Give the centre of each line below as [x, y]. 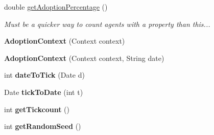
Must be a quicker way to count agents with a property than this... [107, 24]
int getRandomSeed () [43, 126]
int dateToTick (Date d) [44, 75]
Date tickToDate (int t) [44, 92]
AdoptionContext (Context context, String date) [84, 58]
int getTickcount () [37, 109]
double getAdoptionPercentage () [56, 7]
